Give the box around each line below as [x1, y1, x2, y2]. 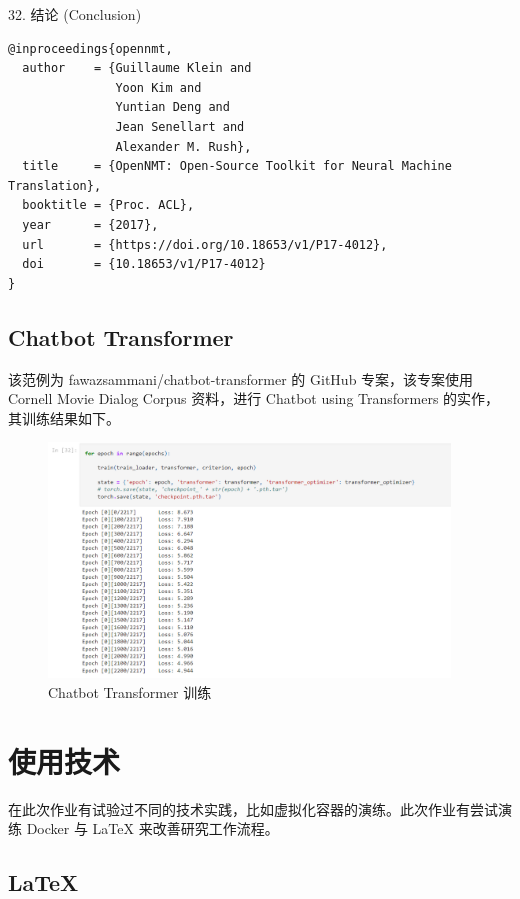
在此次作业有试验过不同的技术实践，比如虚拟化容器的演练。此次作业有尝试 [8, 798, 498, 819]
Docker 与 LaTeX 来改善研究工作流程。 [26, 818, 279, 839]
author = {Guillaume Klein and [22, 61, 252, 76]
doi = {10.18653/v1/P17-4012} [22, 257, 266, 272]
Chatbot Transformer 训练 [48, 681, 212, 702]
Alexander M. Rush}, [115, 139, 252, 154]
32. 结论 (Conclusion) [8, 4, 142, 24]
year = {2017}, [22, 217, 159, 232]
